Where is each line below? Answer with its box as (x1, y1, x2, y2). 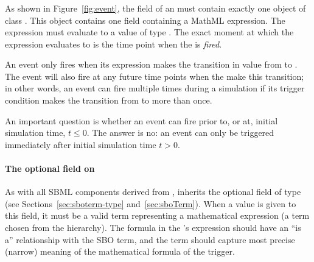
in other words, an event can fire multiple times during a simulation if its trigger (5, 82, 305, 94)
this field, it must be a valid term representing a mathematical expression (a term (5, 209, 310, 222)
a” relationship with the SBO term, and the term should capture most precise (5, 233, 295, 246)
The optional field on (5, 162, 95, 175)
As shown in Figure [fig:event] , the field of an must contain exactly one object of (5, 1, 306, 14)
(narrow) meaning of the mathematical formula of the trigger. (5, 245, 235, 258)
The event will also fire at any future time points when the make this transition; (5, 69, 304, 82)
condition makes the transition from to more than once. (5, 94, 212, 107)
